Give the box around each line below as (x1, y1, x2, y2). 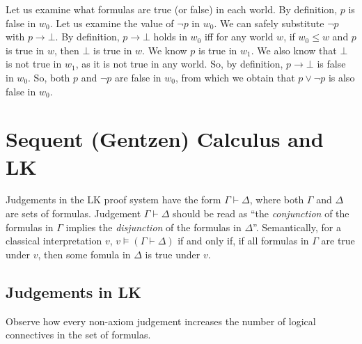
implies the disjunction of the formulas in (65, 219, 242, 234)
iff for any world (204, 29, 274, 44)
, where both (249, 192, 304, 207)
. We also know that (251, 42, 337, 57)
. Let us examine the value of (49, 15, 174, 30)
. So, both (28, 70, 70, 84)
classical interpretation (6, 233, 102, 248)
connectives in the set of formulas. (6, 327, 151, 342)
